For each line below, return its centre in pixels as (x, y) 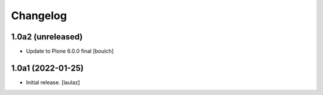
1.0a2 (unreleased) (47, 37)
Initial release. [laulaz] (53, 82)
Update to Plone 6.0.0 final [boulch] (70, 51)
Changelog (39, 16)
